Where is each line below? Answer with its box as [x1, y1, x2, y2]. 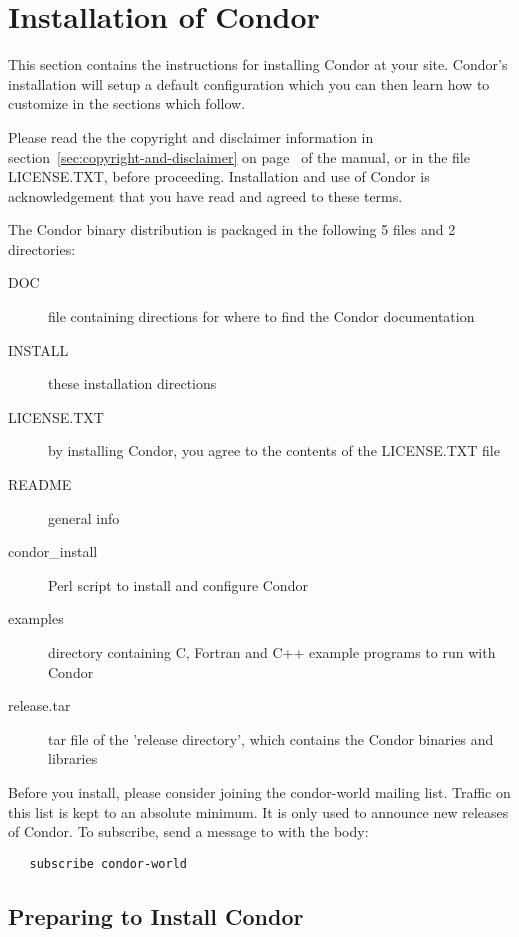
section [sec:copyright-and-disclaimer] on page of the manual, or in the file [8, 146, 470, 167]
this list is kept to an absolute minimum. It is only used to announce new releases [8, 801, 509, 822]
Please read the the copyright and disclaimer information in [8, 126, 374, 147]
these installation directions [48, 373, 217, 394]
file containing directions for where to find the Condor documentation [48, 306, 475, 327]
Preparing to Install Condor [8, 900, 304, 931]
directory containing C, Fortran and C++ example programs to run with [48, 642, 496, 662]
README [8, 474, 72, 495]
